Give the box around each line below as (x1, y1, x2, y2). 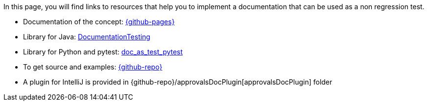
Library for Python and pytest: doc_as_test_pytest (23, 48, 183, 56)
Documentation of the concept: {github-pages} (23, 17, 175, 26)
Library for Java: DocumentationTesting (23, 33, 150, 41)
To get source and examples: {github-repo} (23, 63, 163, 71)
